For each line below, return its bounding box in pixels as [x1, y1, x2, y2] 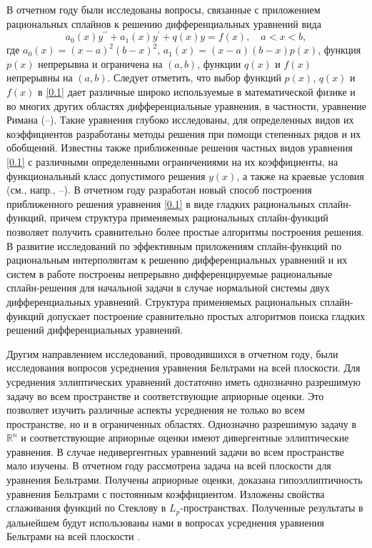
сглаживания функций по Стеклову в [6, 500, 166, 515]
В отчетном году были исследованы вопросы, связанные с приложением [6, 2, 321, 16]
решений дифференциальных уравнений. [6, 322, 184, 337]
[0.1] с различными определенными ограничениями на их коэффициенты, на [6, 154, 338, 169]
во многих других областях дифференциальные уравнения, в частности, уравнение [6, 98, 366, 113]
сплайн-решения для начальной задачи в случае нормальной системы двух [6, 280, 330, 295]
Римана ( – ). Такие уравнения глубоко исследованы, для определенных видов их [6, 112, 354, 127]
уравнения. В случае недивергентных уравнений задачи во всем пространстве [6, 444, 344, 459]
